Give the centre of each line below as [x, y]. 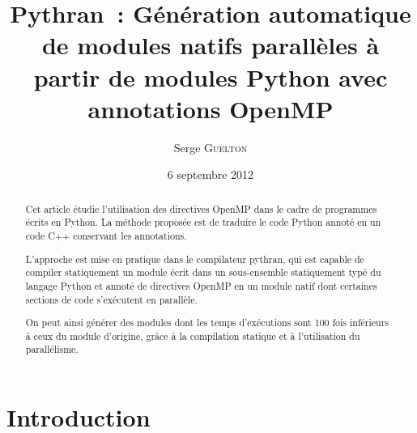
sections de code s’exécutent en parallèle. [111, 299]
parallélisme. [52, 349]
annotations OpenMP [211, 108]
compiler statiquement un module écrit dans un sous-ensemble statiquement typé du [203, 272]
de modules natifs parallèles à [211, 45]
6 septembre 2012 [211, 174]
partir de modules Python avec [211, 76]
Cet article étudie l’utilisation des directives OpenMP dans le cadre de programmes [201, 208]
